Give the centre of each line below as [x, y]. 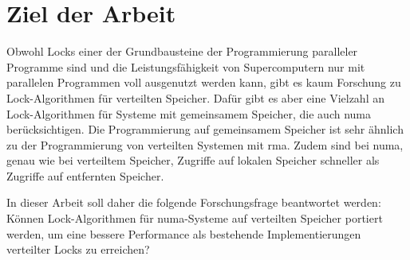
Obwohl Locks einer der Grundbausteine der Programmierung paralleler [182, 51]
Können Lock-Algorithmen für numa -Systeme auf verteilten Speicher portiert [195, 218]
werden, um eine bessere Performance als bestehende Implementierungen [184, 233]
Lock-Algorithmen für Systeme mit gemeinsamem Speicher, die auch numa [189, 113]
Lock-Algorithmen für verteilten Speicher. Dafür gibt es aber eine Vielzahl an [195, 97]
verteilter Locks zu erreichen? [78, 249]
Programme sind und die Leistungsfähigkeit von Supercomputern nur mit [186, 66]
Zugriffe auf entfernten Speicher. [85, 175]
